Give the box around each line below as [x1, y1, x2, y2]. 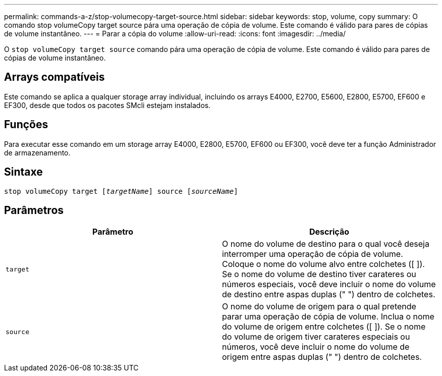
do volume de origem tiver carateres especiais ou [222, 332, 410, 342]
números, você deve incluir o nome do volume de [222, 342, 410, 352]
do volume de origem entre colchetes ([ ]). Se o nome [222, 321, 426, 332]
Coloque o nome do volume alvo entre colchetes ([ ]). [222, 259, 425, 270]
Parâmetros [4, 203, 64, 217]
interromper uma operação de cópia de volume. [222, 249, 403, 259]
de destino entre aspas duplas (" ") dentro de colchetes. [222, 289, 435, 300]
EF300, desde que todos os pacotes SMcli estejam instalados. [4, 100, 211, 110]
